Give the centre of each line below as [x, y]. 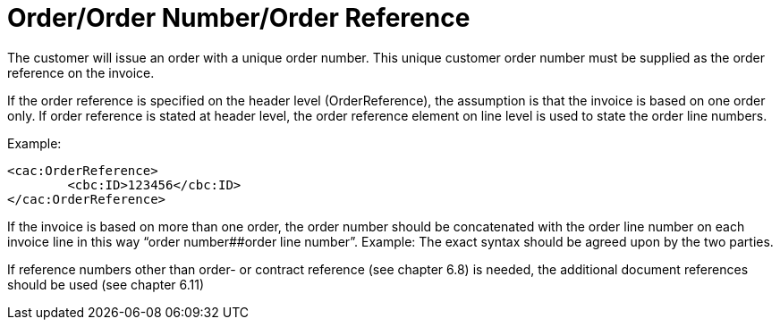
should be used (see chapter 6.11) [106, 284]
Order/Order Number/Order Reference [239, 18]
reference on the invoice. [81, 72]
